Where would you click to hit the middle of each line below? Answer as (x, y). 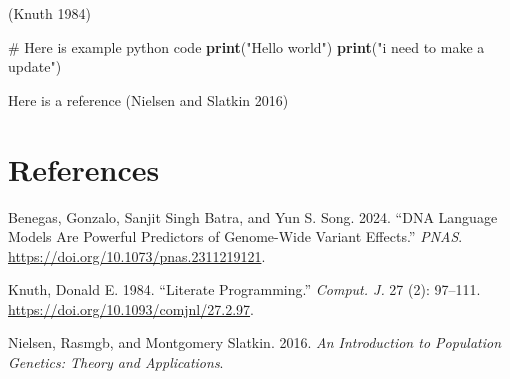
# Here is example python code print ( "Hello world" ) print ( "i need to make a (246, 46)
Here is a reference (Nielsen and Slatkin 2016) (148, 99)
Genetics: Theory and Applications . (116, 362)
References (84, 168)
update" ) (35, 66)
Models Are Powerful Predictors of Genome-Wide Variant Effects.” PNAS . (235, 236)
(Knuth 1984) (49, 13)
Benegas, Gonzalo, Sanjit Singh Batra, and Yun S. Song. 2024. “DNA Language (253, 216)
